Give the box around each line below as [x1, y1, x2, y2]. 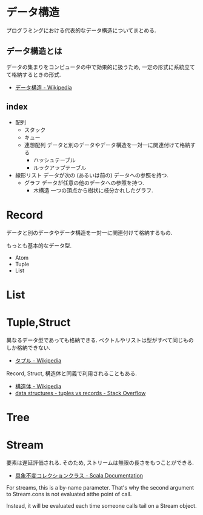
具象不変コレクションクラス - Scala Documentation [15, 471, 144, 479]
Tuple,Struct [6, 315, 71, 329]
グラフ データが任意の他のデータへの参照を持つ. [24, 179, 144, 186]
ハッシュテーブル [33, 156, 76, 163]
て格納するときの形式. [6, 71, 62, 78]
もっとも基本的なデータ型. [6, 241, 72, 249]
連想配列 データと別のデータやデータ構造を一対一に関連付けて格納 [24, 141, 191, 148]
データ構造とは [6, 46, 62, 56]
